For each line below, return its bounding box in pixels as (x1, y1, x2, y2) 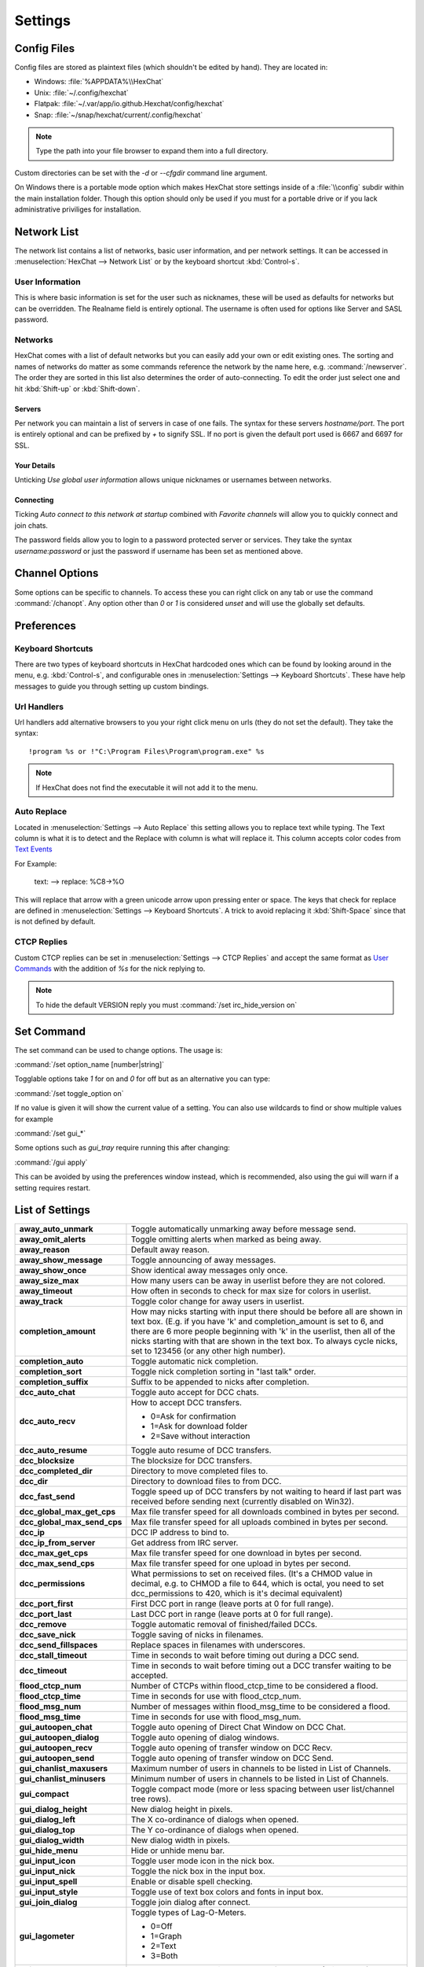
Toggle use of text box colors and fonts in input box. (130, 1887, 323, 1898)
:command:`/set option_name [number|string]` (14, 1060, 165, 1069)
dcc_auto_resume (19, 1445, 88, 1456)
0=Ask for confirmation (150, 1411, 236, 1422)
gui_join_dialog (19, 1897, 78, 1908)
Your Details (14, 460, 56, 470)
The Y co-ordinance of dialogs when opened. (130, 1825, 299, 1836)
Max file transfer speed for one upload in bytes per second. (130, 1558, 351, 1569)
